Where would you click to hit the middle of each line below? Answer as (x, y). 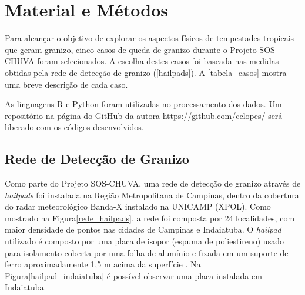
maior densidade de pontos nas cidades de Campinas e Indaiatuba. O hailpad (143, 229)
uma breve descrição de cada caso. (66, 84)
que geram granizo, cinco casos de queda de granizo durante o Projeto (131, 49)
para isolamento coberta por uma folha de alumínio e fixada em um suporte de (147, 252)
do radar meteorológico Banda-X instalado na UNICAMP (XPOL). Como (138, 206)
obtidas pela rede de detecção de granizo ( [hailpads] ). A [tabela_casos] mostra (146, 72)
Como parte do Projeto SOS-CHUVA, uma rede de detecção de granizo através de (153, 183)
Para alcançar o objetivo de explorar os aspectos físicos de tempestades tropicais (150, 38)
